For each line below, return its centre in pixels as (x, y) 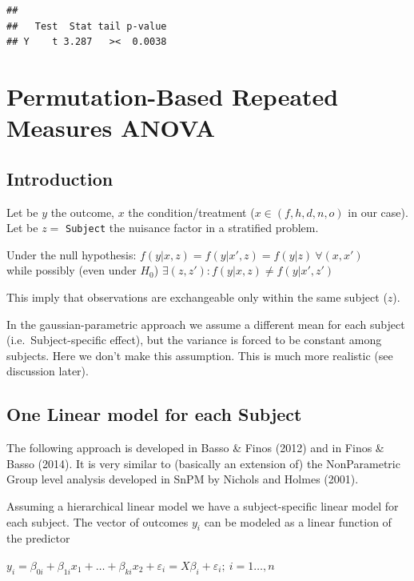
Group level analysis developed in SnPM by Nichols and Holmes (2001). (183, 479)
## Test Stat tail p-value (87, 26)
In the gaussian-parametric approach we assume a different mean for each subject (206, 324)
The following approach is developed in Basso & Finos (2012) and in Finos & (195, 448)
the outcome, (83, 212)
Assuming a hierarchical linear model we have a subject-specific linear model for (203, 505)
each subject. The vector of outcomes (98, 521)
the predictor (38, 538)
